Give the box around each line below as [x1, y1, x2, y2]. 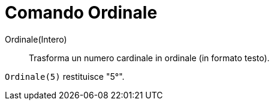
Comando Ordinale [5, 2, 158, 23]
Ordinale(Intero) [5, 34, 67, 44]
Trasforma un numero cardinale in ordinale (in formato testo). [29, 52, 270, 63]
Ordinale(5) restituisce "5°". [5, 71, 125, 82]
